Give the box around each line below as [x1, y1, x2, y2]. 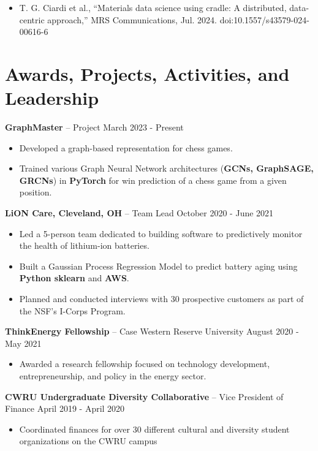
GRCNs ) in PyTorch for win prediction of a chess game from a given [19, 173, 287, 186]
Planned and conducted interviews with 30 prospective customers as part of [19, 292, 304, 305]
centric [19, 13, 45, 26]
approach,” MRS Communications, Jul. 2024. [47, 13, 217, 26]
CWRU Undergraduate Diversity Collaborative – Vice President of [5, 390, 284, 403]
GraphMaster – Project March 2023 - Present [5, 121, 184, 134]
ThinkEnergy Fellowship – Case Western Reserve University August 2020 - [5, 325, 299, 338]
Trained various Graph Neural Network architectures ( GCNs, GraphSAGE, [19, 162, 314, 175]
